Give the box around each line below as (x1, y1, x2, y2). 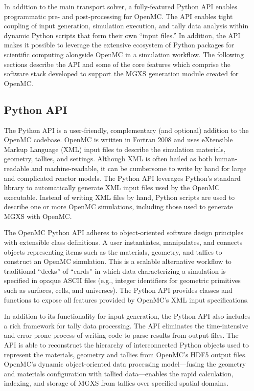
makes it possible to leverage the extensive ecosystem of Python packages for (4, 40, 234, 50)
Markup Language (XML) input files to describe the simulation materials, (4, 144, 226, 154)
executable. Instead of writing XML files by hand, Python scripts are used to (4, 192, 235, 202)
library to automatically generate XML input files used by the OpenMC (4, 182, 220, 193)
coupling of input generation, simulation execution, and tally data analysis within (4, 21, 249, 31)
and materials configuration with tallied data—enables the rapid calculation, (4, 368, 233, 378)
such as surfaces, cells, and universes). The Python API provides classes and (4, 285, 232, 295)
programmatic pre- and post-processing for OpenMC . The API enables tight (4, 11, 233, 21)
